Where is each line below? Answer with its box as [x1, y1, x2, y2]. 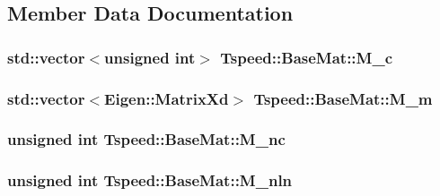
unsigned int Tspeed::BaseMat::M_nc [7, 128, 286, 150]
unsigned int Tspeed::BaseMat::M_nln [7, 169, 293, 192]
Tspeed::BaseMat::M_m [253, 87, 433, 109]
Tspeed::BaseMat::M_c [220, 46, 393, 68]
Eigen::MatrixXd [104, 87, 229, 109]
